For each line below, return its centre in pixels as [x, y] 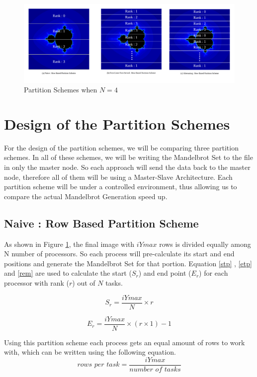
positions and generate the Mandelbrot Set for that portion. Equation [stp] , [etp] [128, 263]
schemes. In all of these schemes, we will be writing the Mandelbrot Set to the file [128, 157]
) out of [84, 283]
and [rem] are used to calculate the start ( [68, 273]
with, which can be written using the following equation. [90, 352]
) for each [214, 273]
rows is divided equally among [205, 244]
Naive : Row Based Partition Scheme [101, 223]
